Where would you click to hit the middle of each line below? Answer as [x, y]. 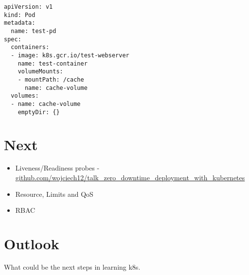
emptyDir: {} [39, 112]
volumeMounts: [40, 72]
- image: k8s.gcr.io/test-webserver [70, 55]
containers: [30, 47]
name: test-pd [34, 31]
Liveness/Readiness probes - [57, 168]
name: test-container [53, 63]
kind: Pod [20, 15]
